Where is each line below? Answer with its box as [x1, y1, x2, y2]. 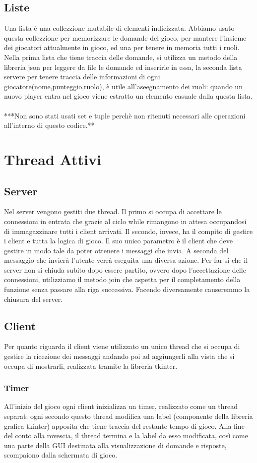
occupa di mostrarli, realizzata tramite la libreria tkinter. [4, 360, 178, 371]
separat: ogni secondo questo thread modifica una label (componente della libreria [4, 411, 253, 421]
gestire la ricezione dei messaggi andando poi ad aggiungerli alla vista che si [4, 351, 235, 361]
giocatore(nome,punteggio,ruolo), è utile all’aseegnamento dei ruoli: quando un [4, 81, 243, 91]
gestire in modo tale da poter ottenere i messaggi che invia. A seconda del [4, 245, 229, 255]
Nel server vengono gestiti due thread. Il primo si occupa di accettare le [4, 206, 222, 217]
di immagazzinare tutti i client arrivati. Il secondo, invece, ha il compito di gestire [4, 226, 253, 236]
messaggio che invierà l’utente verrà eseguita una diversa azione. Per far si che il [4, 255, 248, 265]
